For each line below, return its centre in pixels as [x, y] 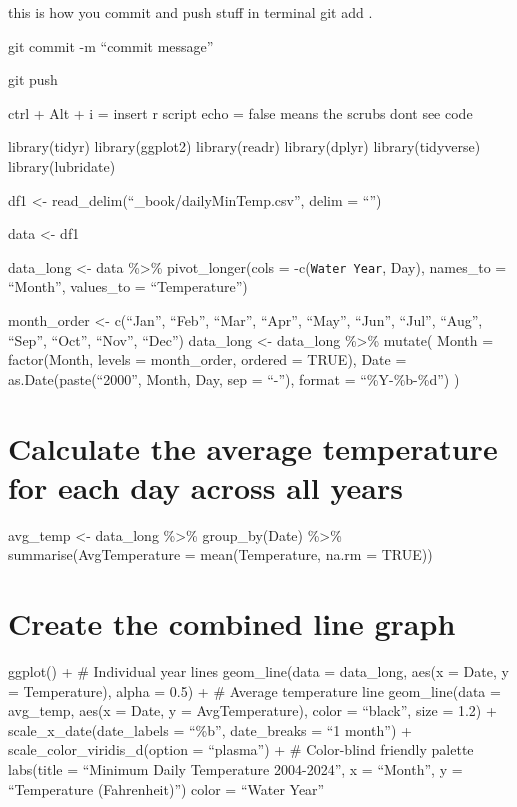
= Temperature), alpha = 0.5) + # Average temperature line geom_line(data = [254, 690]
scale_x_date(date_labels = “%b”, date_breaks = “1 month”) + [210, 729]
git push [33, 79]
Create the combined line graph [232, 623]
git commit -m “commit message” [111, 45]
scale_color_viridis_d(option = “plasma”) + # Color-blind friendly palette [241, 749]
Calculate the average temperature [253, 447]
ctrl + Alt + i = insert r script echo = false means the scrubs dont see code [240, 112]
